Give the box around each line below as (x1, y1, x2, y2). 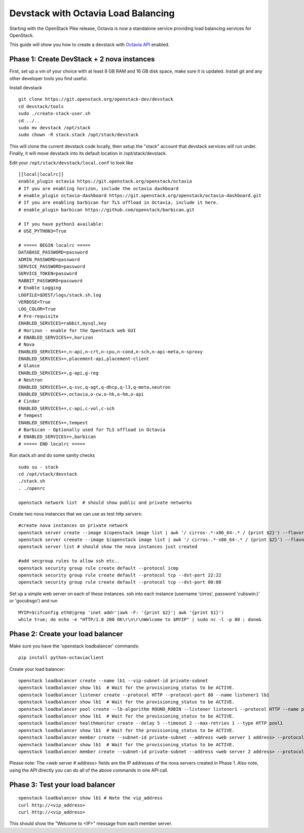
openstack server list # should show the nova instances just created (18, 544, 198, 550)
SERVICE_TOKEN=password (18, 271, 78, 276)
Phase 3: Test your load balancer (9, 780, 116, 789)
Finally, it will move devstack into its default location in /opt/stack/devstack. (9, 150, 167, 157)
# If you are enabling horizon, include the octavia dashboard (18, 186, 179, 191)
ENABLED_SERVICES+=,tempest (18, 420, 88, 425)
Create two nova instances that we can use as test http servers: (9, 511, 143, 517)
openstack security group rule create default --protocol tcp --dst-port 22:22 (18, 572, 221, 578)
